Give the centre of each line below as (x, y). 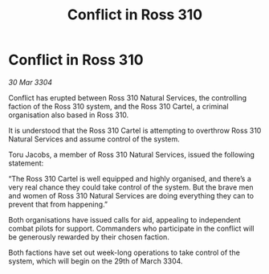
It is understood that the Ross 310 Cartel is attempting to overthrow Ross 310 (135, 130)
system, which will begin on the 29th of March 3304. (96, 261)
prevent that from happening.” (58, 204)
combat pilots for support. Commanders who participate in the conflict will (131, 228)
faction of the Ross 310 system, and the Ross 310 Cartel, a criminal (118, 106)
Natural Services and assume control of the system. (94, 139)
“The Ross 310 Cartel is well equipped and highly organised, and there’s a (130, 178)
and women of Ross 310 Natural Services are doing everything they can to (131, 195)
